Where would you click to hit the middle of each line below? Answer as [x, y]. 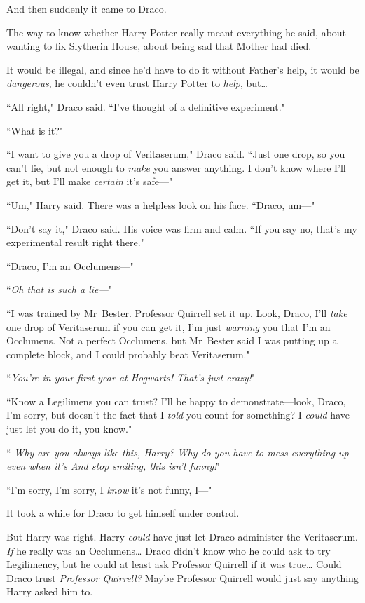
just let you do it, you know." [69, 429]
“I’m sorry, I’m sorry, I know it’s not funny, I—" [109, 489]
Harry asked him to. [50, 591]
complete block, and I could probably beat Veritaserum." [128, 354]
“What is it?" [35, 130]
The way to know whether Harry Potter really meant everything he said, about [177, 32]
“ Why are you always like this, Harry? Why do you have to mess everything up [178, 452]
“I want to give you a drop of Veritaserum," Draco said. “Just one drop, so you [176, 154]
